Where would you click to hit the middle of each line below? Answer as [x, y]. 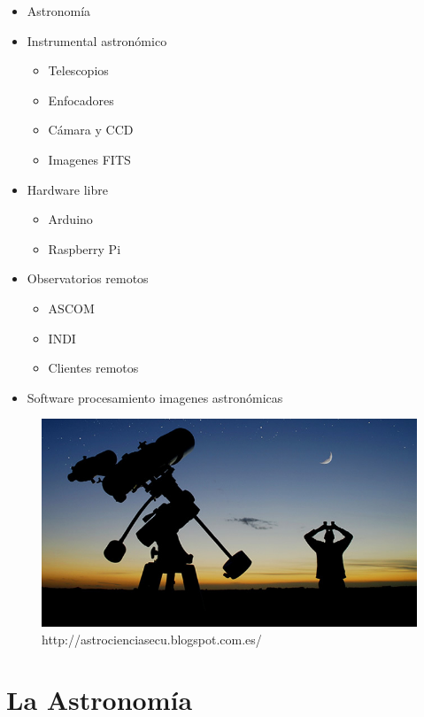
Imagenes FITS [89, 159]
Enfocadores [81, 100]
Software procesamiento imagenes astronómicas [155, 397]
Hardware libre [67, 189]
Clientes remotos [93, 368]
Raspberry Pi [85, 248]
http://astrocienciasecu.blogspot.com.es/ [152, 639]
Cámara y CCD [91, 130]
